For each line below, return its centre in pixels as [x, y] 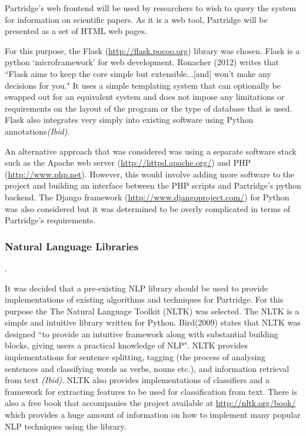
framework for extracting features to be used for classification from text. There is [151, 391]
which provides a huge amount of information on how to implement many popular [153, 415]
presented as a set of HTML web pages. [76, 31]
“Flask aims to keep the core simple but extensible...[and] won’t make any [138, 73]
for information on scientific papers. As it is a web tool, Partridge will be [136, 19]
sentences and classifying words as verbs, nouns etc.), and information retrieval [147, 368]
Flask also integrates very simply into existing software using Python [129, 120]
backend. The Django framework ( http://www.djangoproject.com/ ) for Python [147, 197]
